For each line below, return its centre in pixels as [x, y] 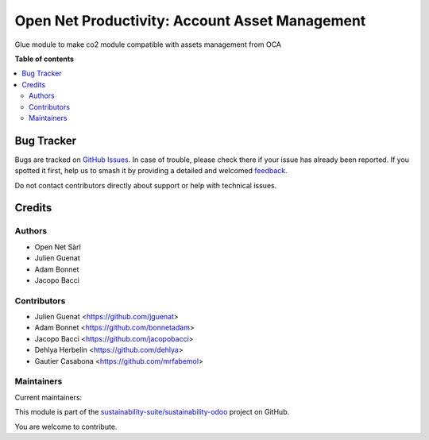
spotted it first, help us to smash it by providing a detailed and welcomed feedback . [151, 171]
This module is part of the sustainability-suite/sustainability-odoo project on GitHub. [152, 412]
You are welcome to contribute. [66, 426]
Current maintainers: [48, 397]
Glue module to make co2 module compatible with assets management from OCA [148, 44]
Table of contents [44, 59]
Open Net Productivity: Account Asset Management [190, 21]
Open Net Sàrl [58, 247]
